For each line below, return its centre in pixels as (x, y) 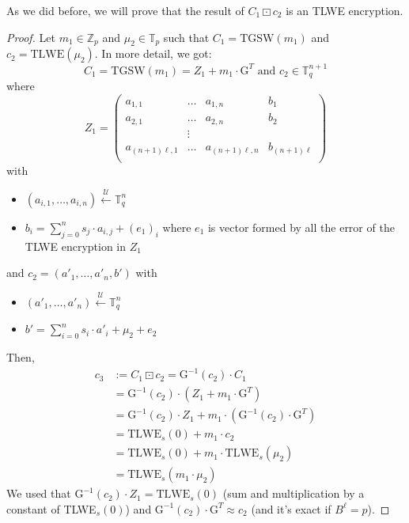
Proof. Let (31, 37)
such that (186, 37)
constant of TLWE (51, 508)
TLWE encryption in (76, 246)
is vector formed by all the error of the (301, 227)
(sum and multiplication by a (293, 493)
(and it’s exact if (291, 508)
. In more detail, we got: (153, 53)
